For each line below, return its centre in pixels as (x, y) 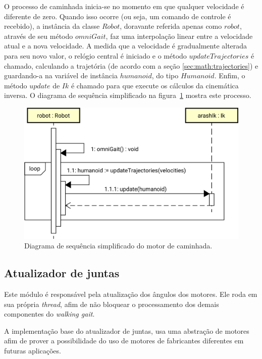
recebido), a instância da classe (52, 26)
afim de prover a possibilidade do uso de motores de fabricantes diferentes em (124, 341)
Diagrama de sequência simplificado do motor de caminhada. (118, 246)
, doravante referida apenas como (171, 26)
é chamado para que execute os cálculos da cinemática (155, 85)
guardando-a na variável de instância (61, 75)
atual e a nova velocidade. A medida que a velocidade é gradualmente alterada (126, 46)
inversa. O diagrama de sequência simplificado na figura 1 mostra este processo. (128, 95)
